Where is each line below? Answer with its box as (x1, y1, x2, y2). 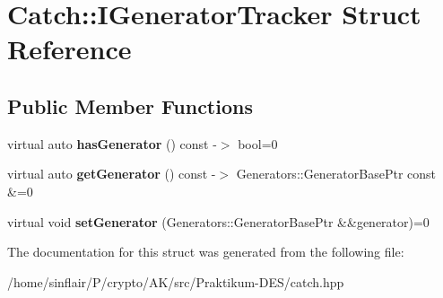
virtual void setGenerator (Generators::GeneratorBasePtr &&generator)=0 (7, 212, 430, 231)
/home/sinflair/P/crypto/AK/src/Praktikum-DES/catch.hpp (7, 272, 344, 291)
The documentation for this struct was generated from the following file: (7, 242, 404, 261)
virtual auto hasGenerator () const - (7, 134, 217, 153)
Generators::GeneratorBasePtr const (236, 164, 437, 183)
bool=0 (238, 134, 278, 153)
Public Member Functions (7, 92, 253, 119)
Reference (7, 31, 132, 67)
